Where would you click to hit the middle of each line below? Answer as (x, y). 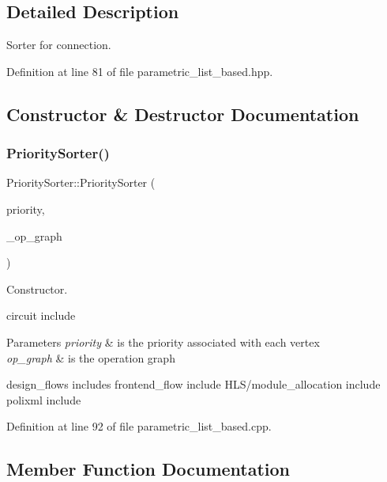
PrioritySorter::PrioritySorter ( (81, 182)
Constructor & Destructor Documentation (183, 114)
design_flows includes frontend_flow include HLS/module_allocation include (193, 384)
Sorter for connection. (59, 45)
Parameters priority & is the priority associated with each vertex (163, 342)
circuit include (41, 315)
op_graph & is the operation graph (91, 357)
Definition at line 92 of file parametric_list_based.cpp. (139, 426)
